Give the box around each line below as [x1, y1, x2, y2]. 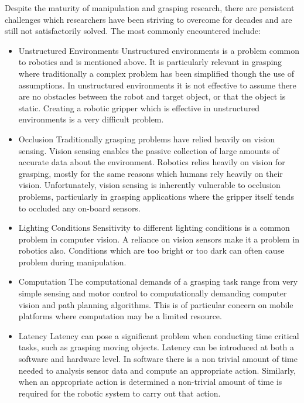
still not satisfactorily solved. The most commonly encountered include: [5, 25, 261, 37]
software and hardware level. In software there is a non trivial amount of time [18, 353, 298, 365]
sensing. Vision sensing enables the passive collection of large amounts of [18, 144, 279, 156]
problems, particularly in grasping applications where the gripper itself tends [18, 190, 294, 202]
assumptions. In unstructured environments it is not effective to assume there [18, 78, 296, 91]
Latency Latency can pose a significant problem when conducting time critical [18, 329, 299, 341]
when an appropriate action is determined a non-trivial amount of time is [18, 375, 282, 388]
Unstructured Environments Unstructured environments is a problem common [18, 44, 300, 56]
